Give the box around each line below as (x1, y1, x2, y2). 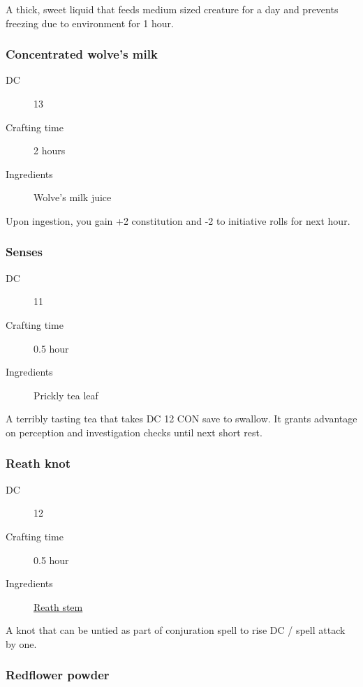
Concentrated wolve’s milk (6, 45, 158, 63)
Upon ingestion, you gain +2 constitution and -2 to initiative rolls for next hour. (6, 213, 350, 228)
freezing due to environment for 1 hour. (6, 15, 174, 30)
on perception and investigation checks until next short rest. (6, 424, 262, 439)
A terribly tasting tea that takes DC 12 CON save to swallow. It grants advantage (6, 411, 357, 426)
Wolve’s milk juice (34, 190, 112, 205)
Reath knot (6, 455, 71, 472)
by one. (6, 636, 37, 651)
